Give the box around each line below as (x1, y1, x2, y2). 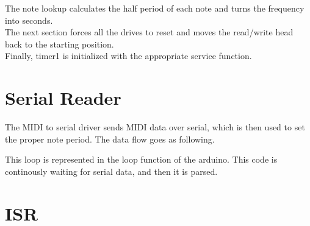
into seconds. (5, 13, 53, 26)
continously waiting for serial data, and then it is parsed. (5, 164, 218, 177)
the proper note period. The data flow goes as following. (5, 132, 215, 145)
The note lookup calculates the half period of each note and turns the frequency (5, 2, 305, 14)
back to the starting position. (5, 37, 114, 50)
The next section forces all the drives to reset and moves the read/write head (5, 26, 294, 38)
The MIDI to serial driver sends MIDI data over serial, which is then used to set (5, 121, 305, 133)
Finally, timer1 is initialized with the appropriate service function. (5, 49, 252, 62)
